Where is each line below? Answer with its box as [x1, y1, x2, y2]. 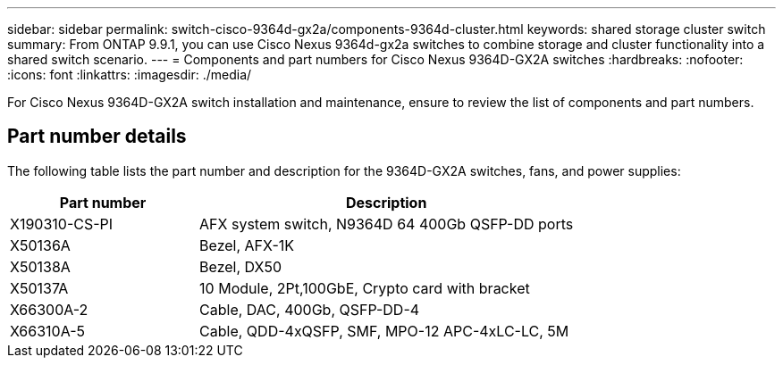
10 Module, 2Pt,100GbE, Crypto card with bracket [199, 278, 530, 297]
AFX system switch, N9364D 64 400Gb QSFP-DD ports [199, 214, 574, 233]
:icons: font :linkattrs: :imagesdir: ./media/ [7, 67, 252, 82]
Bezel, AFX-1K [199, 236, 295, 254]
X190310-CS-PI [10, 214, 114, 233]
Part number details [7, 125, 187, 148]
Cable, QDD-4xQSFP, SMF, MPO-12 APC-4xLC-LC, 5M [199, 321, 569, 340]
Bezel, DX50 [199, 257, 282, 276]
